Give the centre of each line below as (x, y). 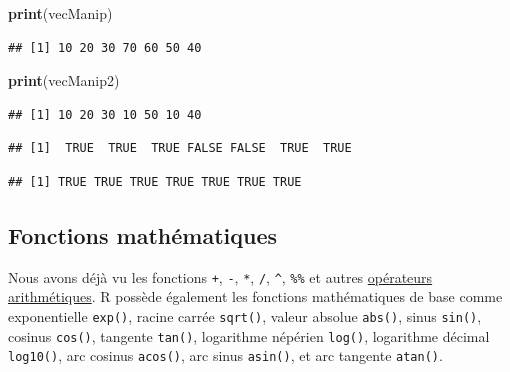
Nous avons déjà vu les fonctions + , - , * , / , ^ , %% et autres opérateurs (220, 276)
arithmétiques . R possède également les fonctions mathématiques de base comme (255, 296)
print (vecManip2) (64, 80)
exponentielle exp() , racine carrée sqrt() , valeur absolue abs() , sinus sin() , (245, 316)
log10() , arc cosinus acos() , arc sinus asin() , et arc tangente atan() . (225, 355)
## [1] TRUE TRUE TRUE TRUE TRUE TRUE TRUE (155, 181)
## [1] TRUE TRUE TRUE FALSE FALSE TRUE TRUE (180, 148)
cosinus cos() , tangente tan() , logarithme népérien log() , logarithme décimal (249, 335)
